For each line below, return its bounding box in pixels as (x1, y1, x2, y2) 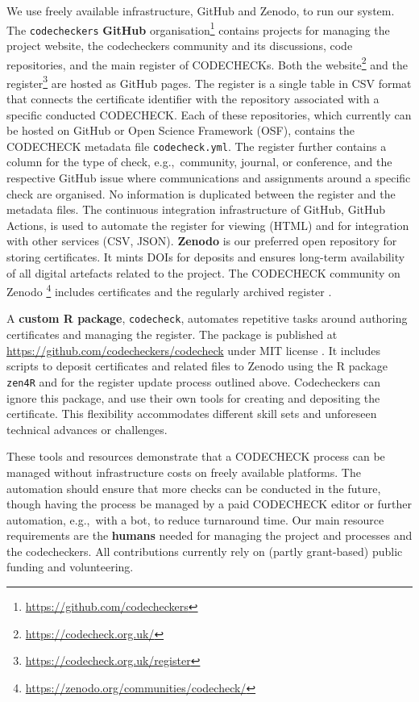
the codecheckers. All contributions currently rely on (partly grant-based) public (6, 542, 403, 559)
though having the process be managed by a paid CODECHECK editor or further (6, 495, 413, 512)
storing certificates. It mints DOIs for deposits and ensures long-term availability (6, 249, 405, 265)
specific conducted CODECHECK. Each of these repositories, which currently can (6, 106, 412, 123)
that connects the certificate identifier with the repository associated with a (6, 90, 380, 107)
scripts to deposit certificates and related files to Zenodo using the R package (6, 357, 388, 374)
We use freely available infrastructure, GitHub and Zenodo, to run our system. (6, 2, 395, 19)
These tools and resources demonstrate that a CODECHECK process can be (6, 448, 385, 465)
